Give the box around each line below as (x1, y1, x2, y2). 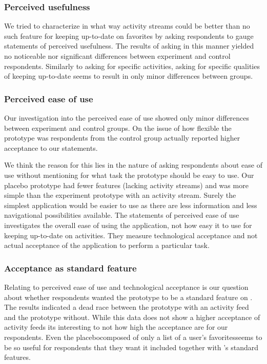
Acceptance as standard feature (4, 261, 137, 274)
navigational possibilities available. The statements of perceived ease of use (4, 210, 239, 220)
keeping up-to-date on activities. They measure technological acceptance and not (4, 230, 258, 240)
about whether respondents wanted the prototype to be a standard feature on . (4, 291, 253, 302)
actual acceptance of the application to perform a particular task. (4, 240, 210, 251)
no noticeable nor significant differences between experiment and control (4, 51, 231, 61)
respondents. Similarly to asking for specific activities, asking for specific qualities (4, 60, 260, 71)
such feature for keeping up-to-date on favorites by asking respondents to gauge (4, 30, 254, 41)
